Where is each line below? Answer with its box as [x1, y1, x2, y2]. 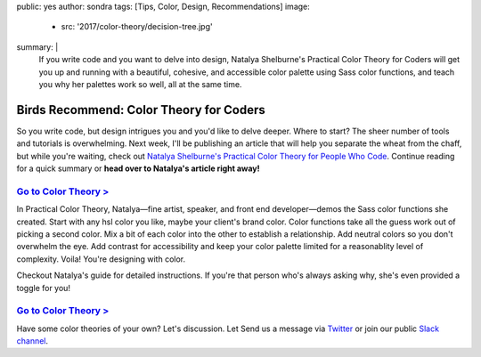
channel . [16, 336, 49, 346]
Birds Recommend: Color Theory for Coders [16, 102, 266, 118]
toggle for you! [16, 282, 71, 293]
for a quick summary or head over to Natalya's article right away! [16, 163, 260, 174]
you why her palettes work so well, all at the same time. [38, 78, 242, 89]
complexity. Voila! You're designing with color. [16, 254, 186, 264]
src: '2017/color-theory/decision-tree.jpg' [61, 21, 213, 32]
